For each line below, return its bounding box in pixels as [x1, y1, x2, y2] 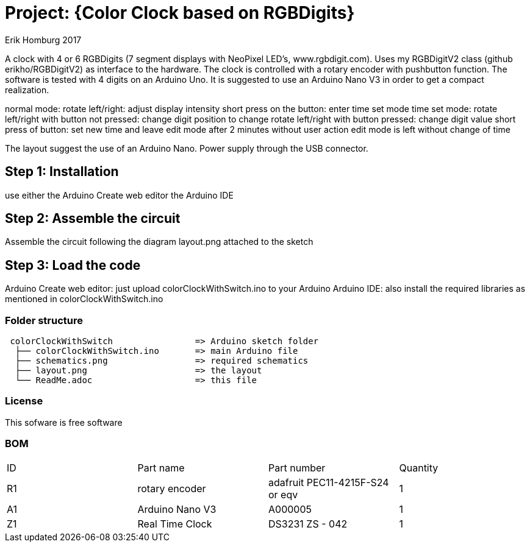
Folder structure [5, 314, 83, 326]
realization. [5, 84, 49, 95]
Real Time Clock [137, 517, 212, 530]
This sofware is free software [5, 417, 123, 428]
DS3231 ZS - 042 [268, 517, 348, 530]
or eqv [268, 488, 298, 501]
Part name [137, 461, 185, 474]
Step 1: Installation [5, 164, 119, 180]
